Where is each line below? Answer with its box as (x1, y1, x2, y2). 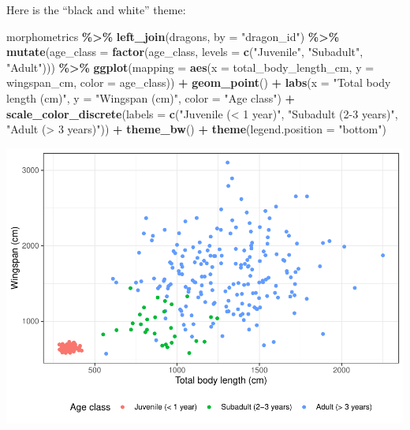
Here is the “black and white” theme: (6, 2, 186, 17)
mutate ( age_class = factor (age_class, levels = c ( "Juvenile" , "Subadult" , (6, 43, 363, 60)
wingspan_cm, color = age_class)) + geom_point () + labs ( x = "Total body (6, 74, 391, 91)
